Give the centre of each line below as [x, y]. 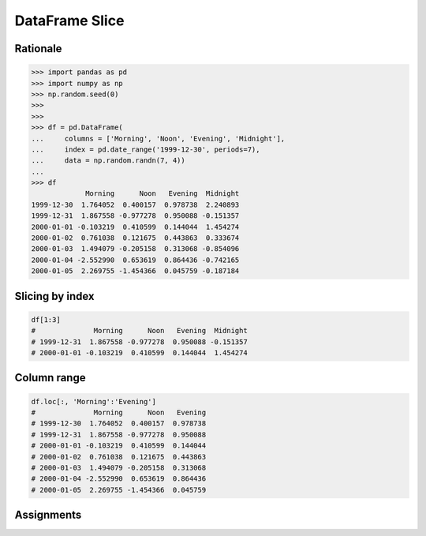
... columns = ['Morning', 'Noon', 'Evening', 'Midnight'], [158, 139]
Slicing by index [54, 296]
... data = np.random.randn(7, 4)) [108, 161]
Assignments [48, 515]
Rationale [38, 49]
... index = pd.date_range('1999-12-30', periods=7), [146, 149]
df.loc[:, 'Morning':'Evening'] [94, 401]
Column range [50, 378]
